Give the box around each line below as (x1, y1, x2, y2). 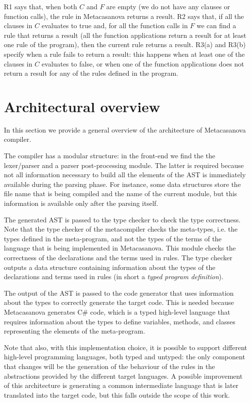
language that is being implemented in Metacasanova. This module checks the (4, 243, 236, 253)
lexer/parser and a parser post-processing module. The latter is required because (4, 160, 244, 170)
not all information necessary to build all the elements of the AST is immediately (4, 169, 246, 180)
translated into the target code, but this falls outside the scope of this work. (4, 389, 230, 400)
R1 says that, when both (4, 1, 77, 11)
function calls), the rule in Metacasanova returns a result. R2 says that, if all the (4, 11, 244, 21)
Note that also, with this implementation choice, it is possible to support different (4, 342, 248, 352)
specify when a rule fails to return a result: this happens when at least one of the (4, 49, 245, 59)
